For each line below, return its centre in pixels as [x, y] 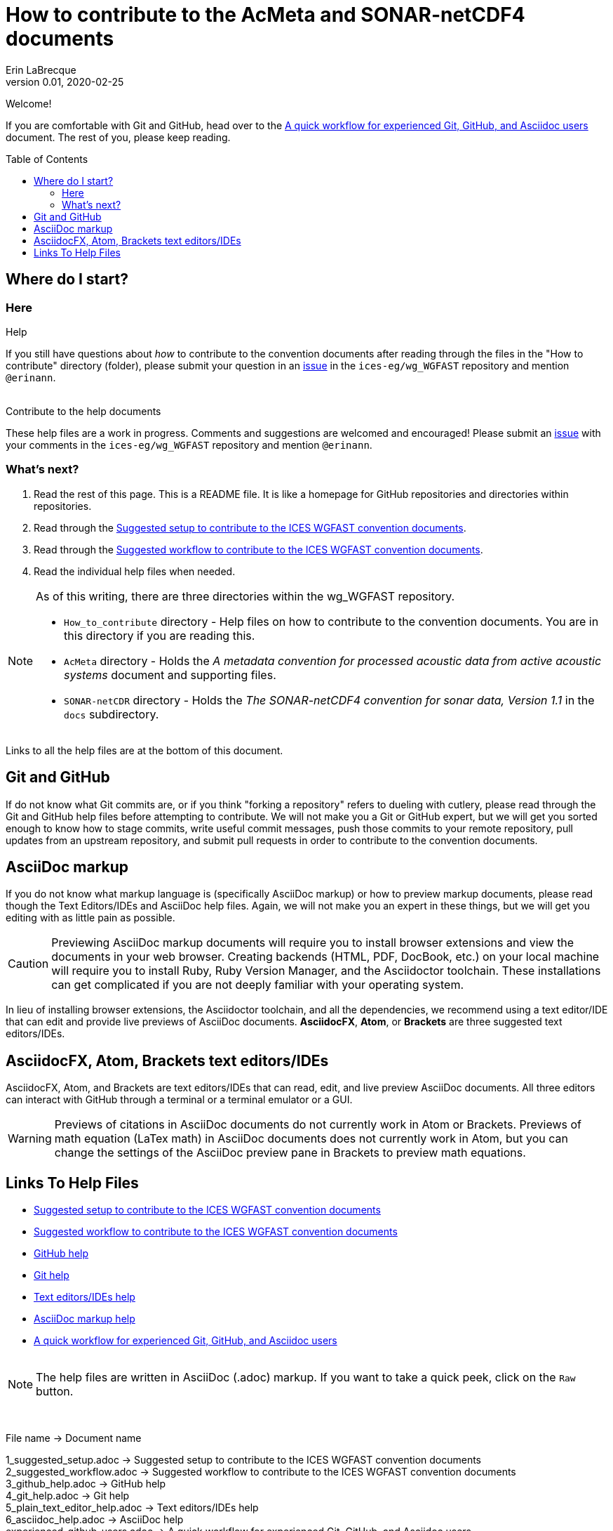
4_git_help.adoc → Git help [68, 1496]
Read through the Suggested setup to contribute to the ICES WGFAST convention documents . [250, 527]
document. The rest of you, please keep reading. [118, 137]
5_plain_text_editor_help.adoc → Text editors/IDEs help [132, 1508]
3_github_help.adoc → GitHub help [86, 1484]
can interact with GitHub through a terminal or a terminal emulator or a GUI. [179, 1100]
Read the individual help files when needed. [135, 571]
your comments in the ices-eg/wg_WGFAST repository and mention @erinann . [189, 445]
